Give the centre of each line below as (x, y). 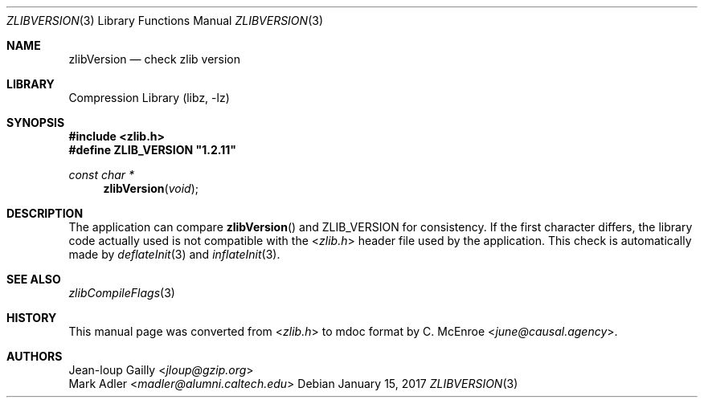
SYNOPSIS (36, 122)
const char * (102, 175)
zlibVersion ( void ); (151, 188)
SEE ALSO (34, 279)
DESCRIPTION (45, 213)
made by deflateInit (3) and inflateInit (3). (174, 254)
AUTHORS (35, 356)
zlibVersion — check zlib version (155, 59)
